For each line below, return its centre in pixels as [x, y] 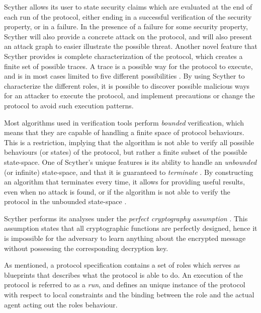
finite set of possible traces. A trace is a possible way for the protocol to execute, [128, 66]
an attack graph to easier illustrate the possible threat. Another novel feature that [131, 46]
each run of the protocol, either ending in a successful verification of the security [128, 16]
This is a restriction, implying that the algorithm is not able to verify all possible [129, 142]
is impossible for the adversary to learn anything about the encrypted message [125, 238]
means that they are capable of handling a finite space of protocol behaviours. [124, 132]
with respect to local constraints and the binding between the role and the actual [129, 295]
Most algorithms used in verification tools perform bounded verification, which [124, 122]
